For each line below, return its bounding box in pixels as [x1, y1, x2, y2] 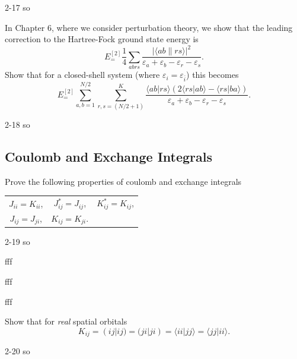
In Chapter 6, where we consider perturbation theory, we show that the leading [5, 21, 293, 33]
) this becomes [186, 68, 239, 81]
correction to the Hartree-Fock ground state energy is [5, 33, 199, 45]
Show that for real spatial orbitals [5, 315, 127, 327]
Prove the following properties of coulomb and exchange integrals [5, 175, 242, 187]
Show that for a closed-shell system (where [5, 68, 160, 81]
